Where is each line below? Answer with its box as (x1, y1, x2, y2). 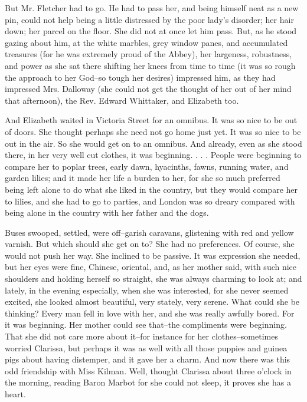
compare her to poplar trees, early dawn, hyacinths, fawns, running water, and (5, 160, 289, 172)
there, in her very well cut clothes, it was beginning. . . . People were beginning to (5, 149, 302, 161)
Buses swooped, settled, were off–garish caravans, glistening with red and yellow (5, 226, 294, 238)
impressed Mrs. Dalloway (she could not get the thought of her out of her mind (5, 83, 292, 95)
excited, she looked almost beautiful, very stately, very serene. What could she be (5, 295, 300, 308)
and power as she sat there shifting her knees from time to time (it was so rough (5, 59, 296, 71)
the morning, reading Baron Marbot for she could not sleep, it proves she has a (5, 376, 291, 388)
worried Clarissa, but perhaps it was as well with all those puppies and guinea (5, 341, 288, 354)
